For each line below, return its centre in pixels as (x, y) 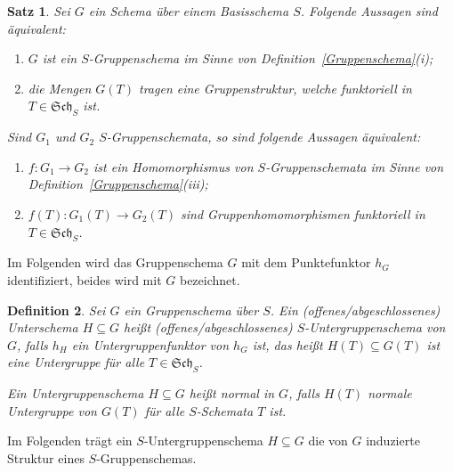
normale (390, 393)
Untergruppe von (52, 410)
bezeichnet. (210, 279)
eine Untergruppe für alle (76, 362)
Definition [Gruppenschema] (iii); (118, 184)
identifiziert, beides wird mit (85, 279)
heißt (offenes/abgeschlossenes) (208, 327)
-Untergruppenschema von (375, 327)
